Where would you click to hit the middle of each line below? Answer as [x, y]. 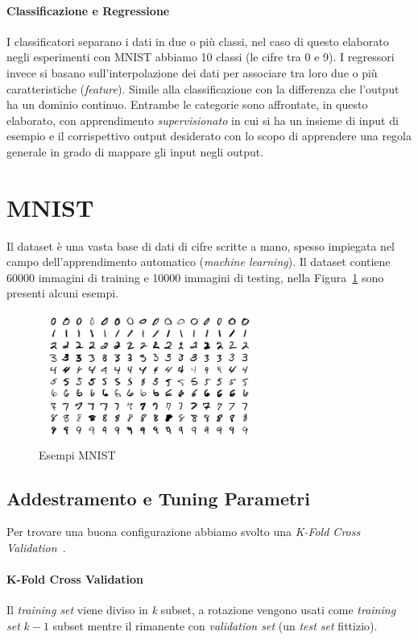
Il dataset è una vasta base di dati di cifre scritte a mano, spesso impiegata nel [201, 245]
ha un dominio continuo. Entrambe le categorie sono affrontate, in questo [187, 104]
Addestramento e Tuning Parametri [158, 498]
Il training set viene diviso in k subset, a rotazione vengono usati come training [201, 610]
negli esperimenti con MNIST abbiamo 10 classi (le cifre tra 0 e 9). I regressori [201, 57]
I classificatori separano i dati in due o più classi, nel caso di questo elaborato [198, 41]
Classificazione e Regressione [88, 10]
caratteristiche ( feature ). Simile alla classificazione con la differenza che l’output [203, 88]
